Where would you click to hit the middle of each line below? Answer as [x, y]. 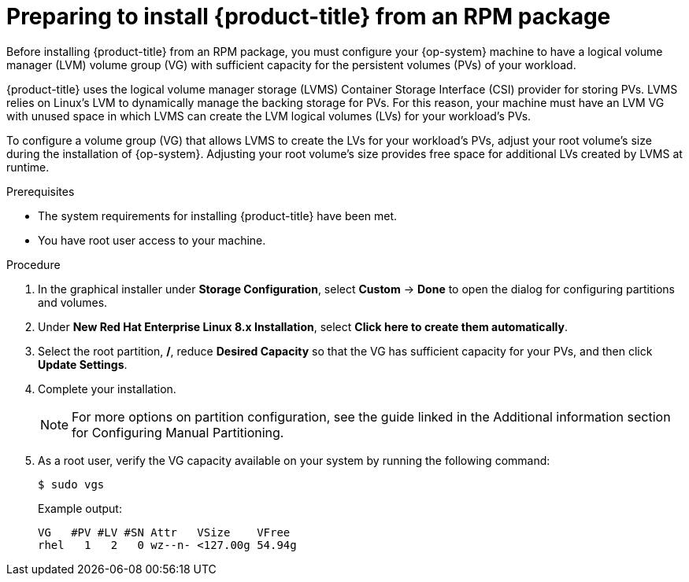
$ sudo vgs [71, 484]
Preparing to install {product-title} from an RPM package [309, 17]
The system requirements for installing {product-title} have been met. [218, 215]
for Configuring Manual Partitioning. [178, 432]
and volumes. [73, 302]
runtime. [28, 167]
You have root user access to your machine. [152, 240]
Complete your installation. [107, 389]
